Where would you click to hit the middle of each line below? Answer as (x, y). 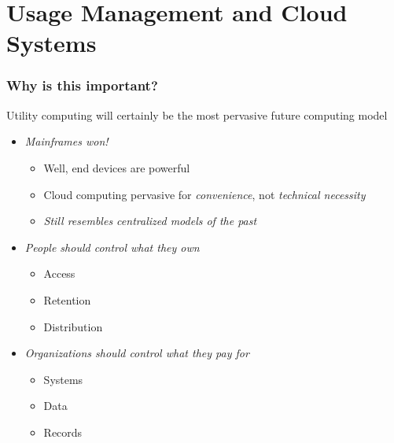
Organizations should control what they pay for (137, 353)
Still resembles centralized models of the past (150, 221)
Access (59, 273)
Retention (67, 299)
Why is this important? (82, 85)
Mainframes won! (66, 141)
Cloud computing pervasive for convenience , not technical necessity (204, 194)
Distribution (73, 326)
